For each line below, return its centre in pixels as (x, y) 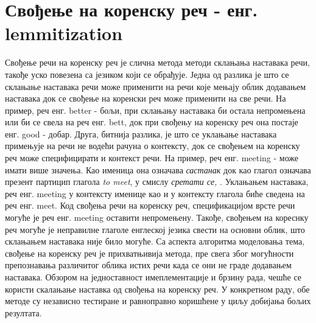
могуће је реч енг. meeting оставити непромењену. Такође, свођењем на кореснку (157, 217)
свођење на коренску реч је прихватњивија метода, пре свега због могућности (149, 253)
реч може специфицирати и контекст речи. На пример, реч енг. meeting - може (152, 158)
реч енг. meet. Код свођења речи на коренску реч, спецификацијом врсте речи (150, 205)
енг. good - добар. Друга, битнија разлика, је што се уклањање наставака (141, 134)
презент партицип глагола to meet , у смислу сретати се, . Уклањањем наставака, (157, 182)
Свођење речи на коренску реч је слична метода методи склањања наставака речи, (157, 62)
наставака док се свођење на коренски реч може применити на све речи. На (146, 98)
